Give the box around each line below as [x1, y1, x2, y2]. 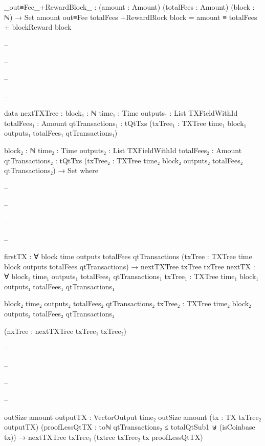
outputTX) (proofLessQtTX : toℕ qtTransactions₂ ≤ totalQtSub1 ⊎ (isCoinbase [4, 421, 255, 432]
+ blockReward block [4, 22, 72, 32]
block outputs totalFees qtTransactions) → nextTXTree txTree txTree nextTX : [4, 261, 255, 271]
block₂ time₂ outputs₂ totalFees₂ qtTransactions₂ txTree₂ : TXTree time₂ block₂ [4, 298, 251, 309]
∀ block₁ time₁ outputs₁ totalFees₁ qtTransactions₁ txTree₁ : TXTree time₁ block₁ [4, 271, 259, 282]
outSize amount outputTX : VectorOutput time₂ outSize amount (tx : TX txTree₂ [4, 411, 261, 422]
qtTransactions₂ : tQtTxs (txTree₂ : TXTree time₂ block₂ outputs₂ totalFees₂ [4, 155, 243, 165]
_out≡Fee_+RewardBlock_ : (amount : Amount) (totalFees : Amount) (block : [4, 2, 255, 12]
